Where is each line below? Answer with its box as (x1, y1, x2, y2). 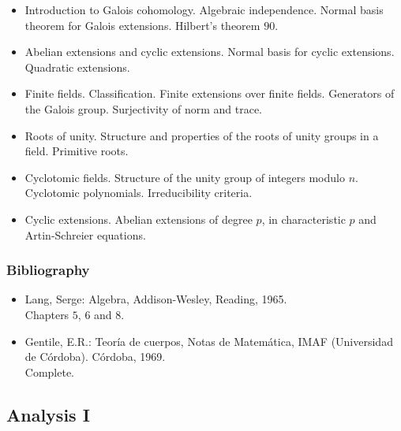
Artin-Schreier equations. (24, 226, 146, 243)
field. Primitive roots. (24, 143, 129, 159)
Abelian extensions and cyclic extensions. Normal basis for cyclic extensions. (24, 43, 395, 60)
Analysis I (6, 402, 90, 426)
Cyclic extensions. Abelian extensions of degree (24, 210, 253, 227)
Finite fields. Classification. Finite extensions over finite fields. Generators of (24, 85, 395, 102)
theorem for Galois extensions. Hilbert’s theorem (24, 17, 260, 33)
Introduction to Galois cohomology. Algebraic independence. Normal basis (24, 2, 384, 17)
